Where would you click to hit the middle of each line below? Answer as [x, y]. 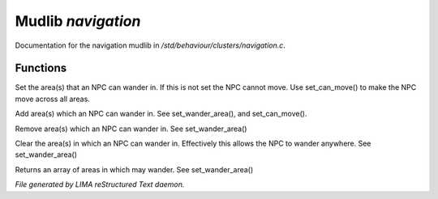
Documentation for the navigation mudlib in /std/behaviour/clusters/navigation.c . [150, 45]
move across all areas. [53, 99]
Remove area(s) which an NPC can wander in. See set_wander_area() [131, 129]
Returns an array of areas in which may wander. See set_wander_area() [134, 169]
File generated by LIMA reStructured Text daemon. [100, 184]
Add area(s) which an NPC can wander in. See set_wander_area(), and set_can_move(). [161, 114]
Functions [41, 68]
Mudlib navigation [78, 21]
